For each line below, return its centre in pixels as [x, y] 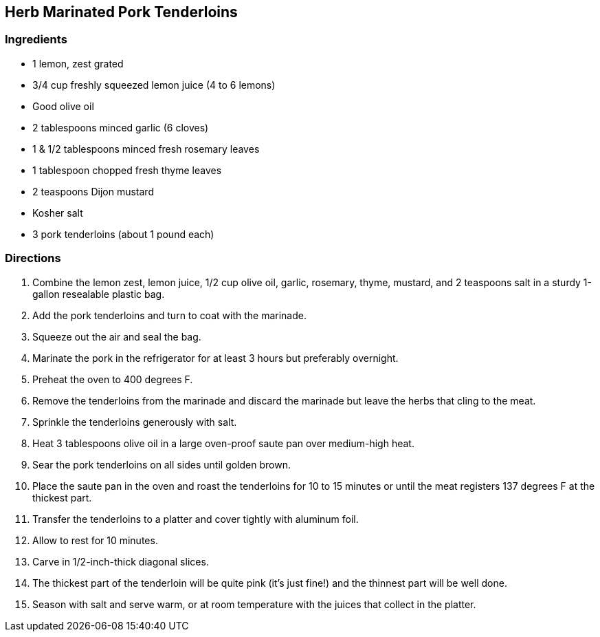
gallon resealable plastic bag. [99, 294]
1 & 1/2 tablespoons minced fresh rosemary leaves [146, 149]
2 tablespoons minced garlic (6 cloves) [121, 127]
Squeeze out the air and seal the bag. [117, 336]
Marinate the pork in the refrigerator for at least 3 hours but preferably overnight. [215, 358]
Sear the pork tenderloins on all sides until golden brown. [162, 464]
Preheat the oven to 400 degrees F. [113, 379]
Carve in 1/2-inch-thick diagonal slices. [121, 561]
